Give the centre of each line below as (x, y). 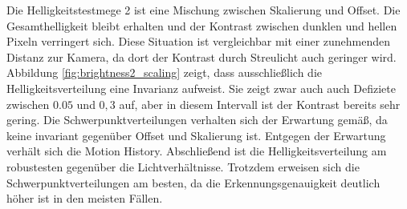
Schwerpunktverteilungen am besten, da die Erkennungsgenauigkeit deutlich (193, 182)
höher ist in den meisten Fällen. (85, 198)
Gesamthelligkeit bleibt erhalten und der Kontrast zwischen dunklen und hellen (202, 25)
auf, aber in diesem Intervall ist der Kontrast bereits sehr (260, 104)
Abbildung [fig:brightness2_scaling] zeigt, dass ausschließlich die (165, 72)
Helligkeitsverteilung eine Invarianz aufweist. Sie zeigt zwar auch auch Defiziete (201, 88)
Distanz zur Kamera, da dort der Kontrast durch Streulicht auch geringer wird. (201, 56)
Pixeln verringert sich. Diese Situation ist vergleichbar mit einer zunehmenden (199, 41)
